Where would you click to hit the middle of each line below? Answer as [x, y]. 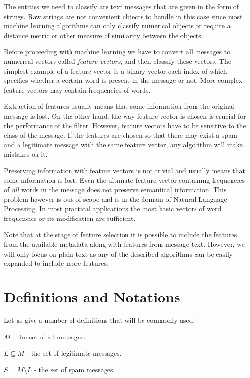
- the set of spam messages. [75, 369]
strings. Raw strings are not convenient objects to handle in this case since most [123, 16]
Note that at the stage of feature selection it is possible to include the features [121, 234]
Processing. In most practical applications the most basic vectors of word [113, 209]
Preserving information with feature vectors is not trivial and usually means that [125, 170]
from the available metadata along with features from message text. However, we [124, 244]
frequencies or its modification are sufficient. [70, 218]
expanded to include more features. [56, 263]
